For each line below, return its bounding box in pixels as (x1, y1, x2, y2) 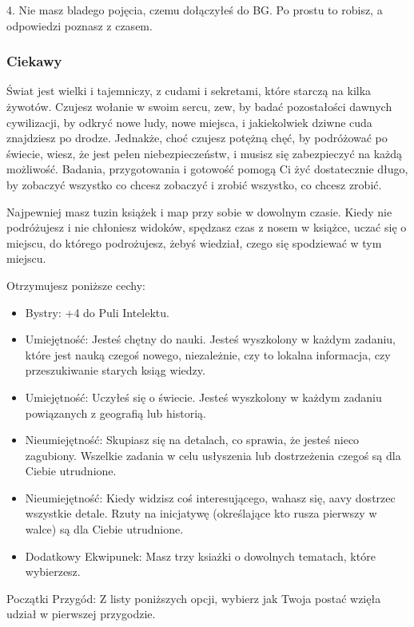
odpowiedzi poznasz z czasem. (6, 17, 153, 34)
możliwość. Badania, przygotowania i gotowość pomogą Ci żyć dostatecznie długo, (6, 161, 408, 177)
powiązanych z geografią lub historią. (25, 404, 206, 421)
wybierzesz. (25, 563, 81, 580)
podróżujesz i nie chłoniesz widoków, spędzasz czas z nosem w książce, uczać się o (6, 219, 407, 236)
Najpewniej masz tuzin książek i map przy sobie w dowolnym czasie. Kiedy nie (6, 203, 392, 220)
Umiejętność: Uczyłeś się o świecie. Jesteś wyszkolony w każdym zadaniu (25, 388, 382, 405)
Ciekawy (6, 51, 62, 71)
